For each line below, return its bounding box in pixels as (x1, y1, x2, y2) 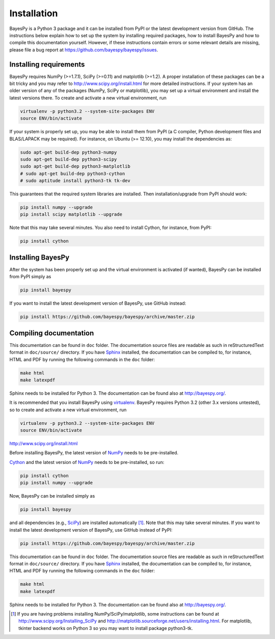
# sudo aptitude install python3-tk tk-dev (20, 178, 131, 184)
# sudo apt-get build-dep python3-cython (20, 170, 125, 177)
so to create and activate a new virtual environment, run (9, 406, 127, 413)
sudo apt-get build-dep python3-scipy (20, 156, 117, 162)
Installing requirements (9, 60, 85, 69)
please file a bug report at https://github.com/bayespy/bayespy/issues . (9, 46, 158, 53)
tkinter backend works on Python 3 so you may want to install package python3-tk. (18, 625, 193, 631)
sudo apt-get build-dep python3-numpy (20, 149, 117, 155)
